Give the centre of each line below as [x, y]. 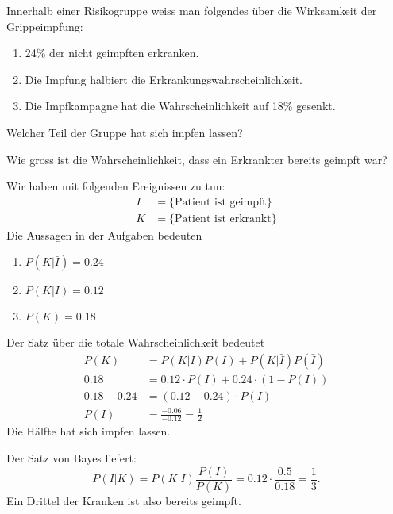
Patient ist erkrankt [223, 219]
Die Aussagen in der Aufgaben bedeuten [104, 234]
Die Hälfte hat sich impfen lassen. [89, 431]
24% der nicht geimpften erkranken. [112, 53]
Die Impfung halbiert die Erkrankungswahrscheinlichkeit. [164, 79]
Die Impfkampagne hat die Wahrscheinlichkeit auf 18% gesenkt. [180, 106]
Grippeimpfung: [45, 26]
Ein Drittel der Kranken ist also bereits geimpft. [124, 500]
